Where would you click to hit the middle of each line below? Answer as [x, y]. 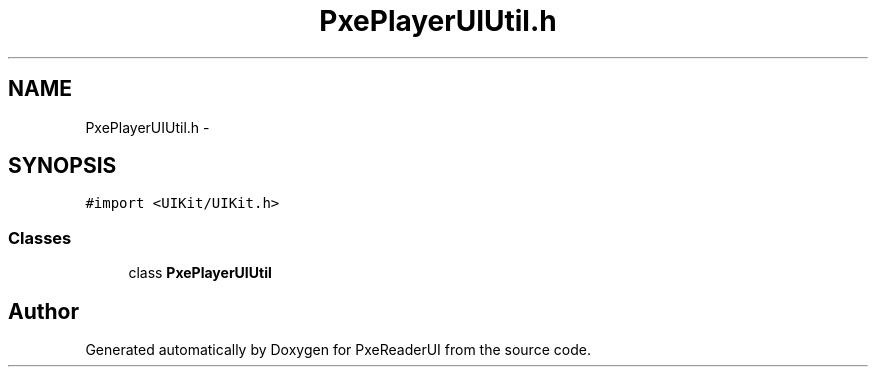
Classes [40, 237]
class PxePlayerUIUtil [200, 273]
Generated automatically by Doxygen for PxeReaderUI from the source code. [338, 350]
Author [43, 311]
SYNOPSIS [62, 166]
